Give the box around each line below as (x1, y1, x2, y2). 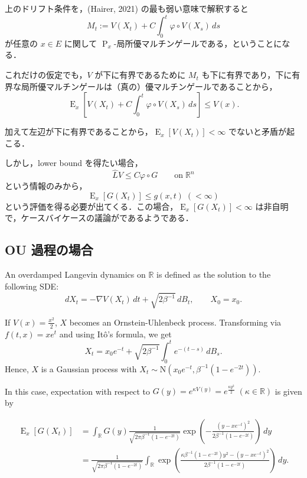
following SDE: (5, 279, 59, 292)
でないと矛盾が (228, 125, 286, 138)
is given (275, 385, 302, 397)
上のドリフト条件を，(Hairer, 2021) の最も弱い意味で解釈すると (5, 2, 249, 14)
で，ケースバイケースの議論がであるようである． (5, 212, 194, 224)
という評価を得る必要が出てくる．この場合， (5, 200, 178, 212)
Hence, (5, 362, 29, 375)
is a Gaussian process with (41, 362, 137, 375)
